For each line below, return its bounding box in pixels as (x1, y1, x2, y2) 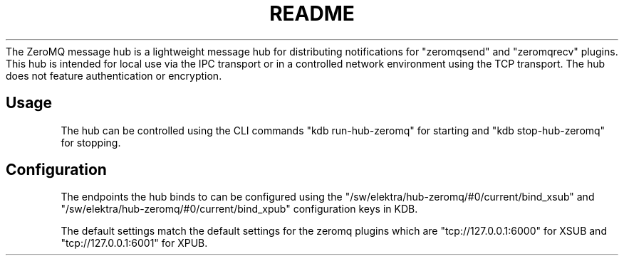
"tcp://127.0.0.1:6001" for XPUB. (61, 237, 208, 250)
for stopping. (61, 136, 121, 149)
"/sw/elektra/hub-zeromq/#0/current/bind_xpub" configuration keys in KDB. (61, 203, 418, 215)
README (269, 1, 355, 26)
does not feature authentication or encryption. (6, 69, 222, 82)
